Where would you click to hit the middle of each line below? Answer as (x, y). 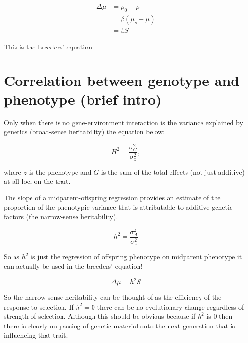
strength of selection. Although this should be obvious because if (100, 316)
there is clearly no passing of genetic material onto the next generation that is (120, 325)
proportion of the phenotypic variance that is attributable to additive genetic (118, 207)
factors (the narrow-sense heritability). (61, 217)
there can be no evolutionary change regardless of (170, 306)
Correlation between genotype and (122, 80)
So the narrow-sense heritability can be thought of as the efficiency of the (113, 297)
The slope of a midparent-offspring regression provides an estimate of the (112, 197)
